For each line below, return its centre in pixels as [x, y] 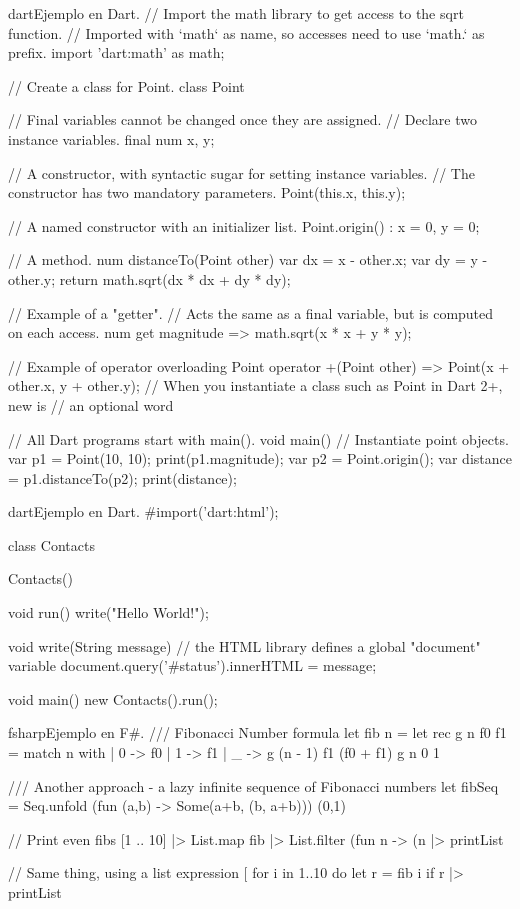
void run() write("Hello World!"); [108, 612]
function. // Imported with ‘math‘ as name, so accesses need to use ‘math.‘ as [246, 32]
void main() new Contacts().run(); [113, 698]
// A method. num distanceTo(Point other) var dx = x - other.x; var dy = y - [248, 259]
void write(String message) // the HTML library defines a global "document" [244, 645]
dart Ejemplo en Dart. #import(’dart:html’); [143, 511]
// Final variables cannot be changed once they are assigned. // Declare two [242, 119]
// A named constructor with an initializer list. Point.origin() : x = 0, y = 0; [244, 225]
